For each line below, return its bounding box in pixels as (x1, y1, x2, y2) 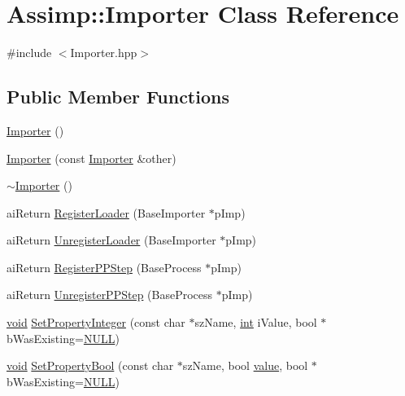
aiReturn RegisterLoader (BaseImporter (7, 204, 206, 221)
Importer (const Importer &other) (7, 149, 176, 166)
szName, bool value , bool (182, 357, 308, 374)
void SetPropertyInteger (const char (7, 314, 185, 331)
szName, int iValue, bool (194, 314, 317, 331)
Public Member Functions (7, 84, 229, 109)
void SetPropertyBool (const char (7, 357, 174, 374)
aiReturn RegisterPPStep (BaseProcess (7, 258, 202, 275)
